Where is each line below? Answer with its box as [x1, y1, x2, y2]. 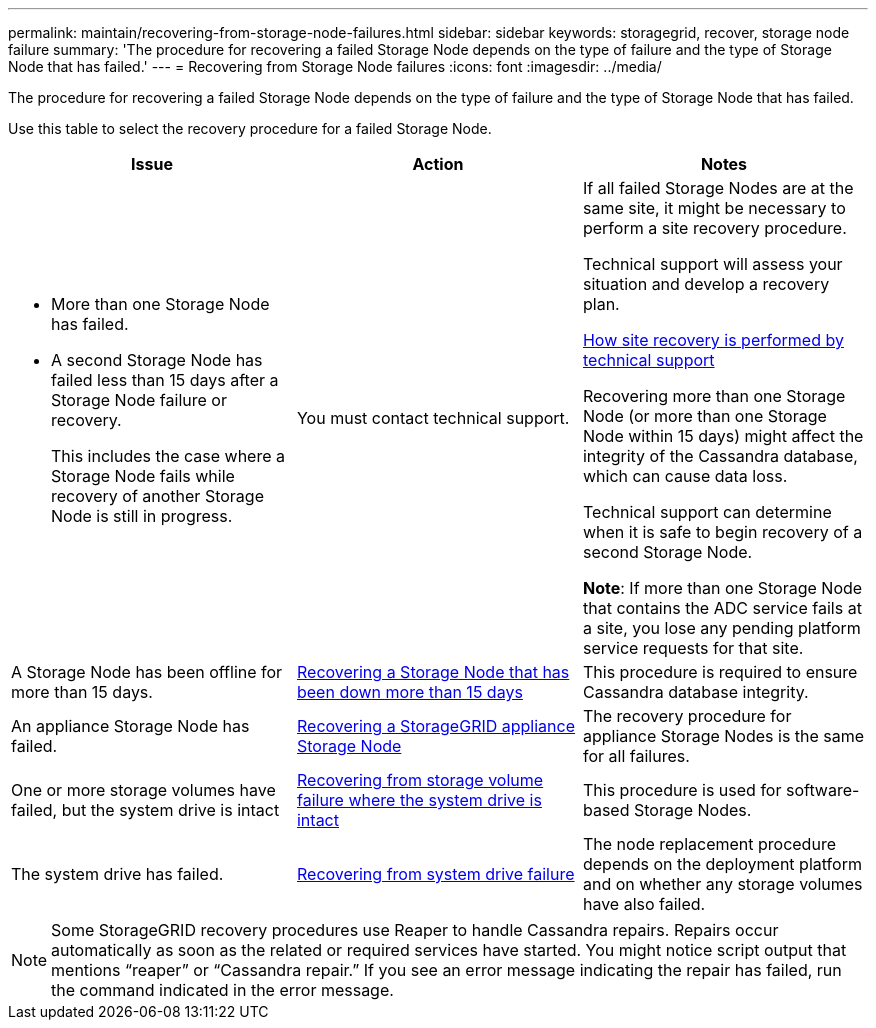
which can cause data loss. [582, 466, 788, 486]
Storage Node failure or [51, 390, 227, 410]
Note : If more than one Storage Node [582, 578, 863, 598]
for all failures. [582, 746, 690, 766]
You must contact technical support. [296, 408, 570, 428]
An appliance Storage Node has [11, 716, 250, 736]
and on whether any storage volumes [582, 874, 863, 894]
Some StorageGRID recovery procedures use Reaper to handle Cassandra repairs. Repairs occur [51, 920, 779, 940]
